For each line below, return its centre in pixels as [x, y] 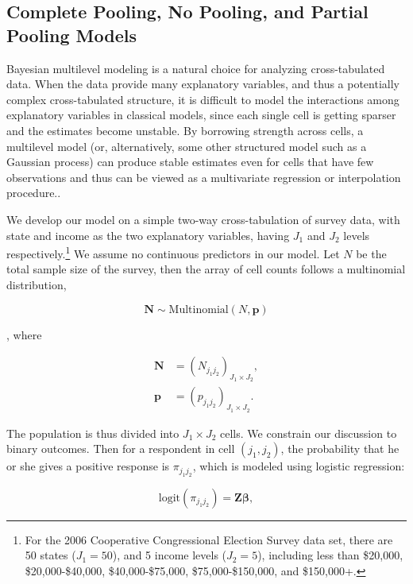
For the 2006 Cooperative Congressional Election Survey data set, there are [209, 539]
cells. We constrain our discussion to [309, 433]
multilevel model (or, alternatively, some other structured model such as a [187, 146]
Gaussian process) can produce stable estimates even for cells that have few [190, 162]
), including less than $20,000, [330, 555]
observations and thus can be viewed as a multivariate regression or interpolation [204, 177]
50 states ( [50, 555]
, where [24, 334]
